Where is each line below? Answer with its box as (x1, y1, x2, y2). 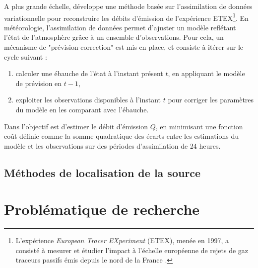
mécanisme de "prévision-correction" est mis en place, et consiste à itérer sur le (4, 42, 244, 52)
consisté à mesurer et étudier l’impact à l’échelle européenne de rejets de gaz (15, 245, 249, 255)
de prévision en (15, 78, 62, 88)
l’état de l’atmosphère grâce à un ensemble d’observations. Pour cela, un (4, 32, 224, 42)
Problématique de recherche (4, 199, 200, 219)
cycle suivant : (4, 51, 47, 62)
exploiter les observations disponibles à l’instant (15, 94, 161, 105)
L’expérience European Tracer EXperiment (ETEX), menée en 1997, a (15, 235, 229, 246)
